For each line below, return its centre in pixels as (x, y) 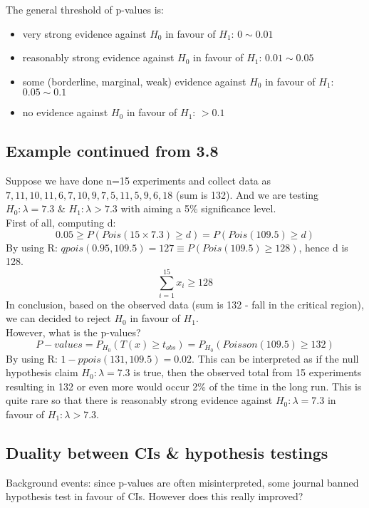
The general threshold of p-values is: (85, 9)
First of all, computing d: (61, 222)
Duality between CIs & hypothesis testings (167, 452)
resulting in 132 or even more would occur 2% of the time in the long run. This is (184, 386)
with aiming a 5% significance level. (198, 208)
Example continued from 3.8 (112, 151)
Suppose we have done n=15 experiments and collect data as (139, 181)
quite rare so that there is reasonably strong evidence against (139, 400)
